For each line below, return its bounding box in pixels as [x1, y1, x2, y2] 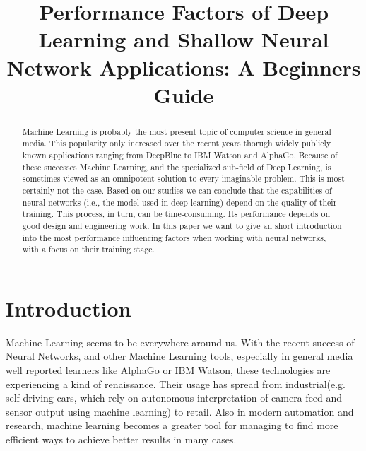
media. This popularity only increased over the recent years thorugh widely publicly [22, 137, 331, 149]
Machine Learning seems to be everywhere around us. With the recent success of [6, 334, 355, 349]
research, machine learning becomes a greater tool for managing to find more [6, 418, 338, 433]
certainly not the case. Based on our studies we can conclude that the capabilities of [22, 184, 332, 197]
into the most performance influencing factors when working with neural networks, [22, 231, 326, 243]
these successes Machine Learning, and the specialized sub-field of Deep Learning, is [22, 160, 331, 172]
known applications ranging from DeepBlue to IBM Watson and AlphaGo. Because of [22, 149, 338, 161]
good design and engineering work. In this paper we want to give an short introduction [22, 219, 342, 231]
